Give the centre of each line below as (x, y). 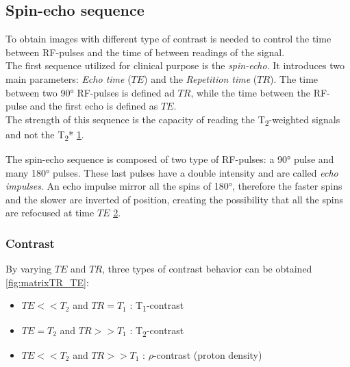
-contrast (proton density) (208, 354)
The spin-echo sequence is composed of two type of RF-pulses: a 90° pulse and (170, 159)
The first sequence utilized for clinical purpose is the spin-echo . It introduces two (175, 65)
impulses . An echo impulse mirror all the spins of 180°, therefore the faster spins (174, 186)
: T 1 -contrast (157, 306)
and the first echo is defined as (94, 106)
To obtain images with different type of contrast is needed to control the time (168, 39)
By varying (29, 269)
